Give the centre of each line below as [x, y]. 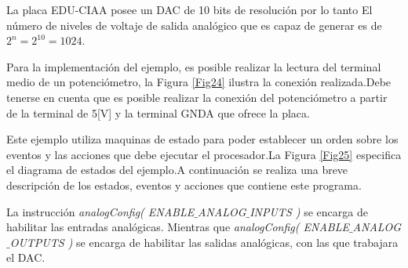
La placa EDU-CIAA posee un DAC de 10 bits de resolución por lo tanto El [189, 9]
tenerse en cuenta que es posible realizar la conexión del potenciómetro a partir [197, 97]
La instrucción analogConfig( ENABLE [100, 211]
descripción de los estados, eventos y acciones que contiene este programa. [184, 185]
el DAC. [26, 257]
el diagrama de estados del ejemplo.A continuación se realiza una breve [177, 170]
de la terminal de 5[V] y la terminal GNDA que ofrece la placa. [158, 112]
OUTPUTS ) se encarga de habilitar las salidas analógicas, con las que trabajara [204, 242]
